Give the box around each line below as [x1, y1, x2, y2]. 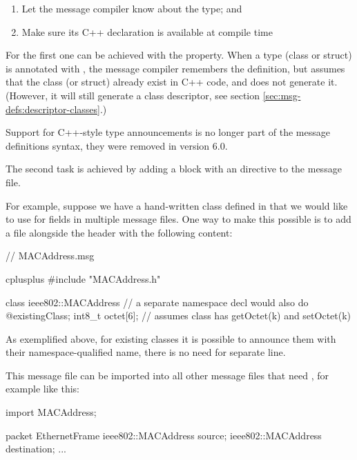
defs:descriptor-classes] [6, 101, 100, 116]
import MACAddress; [6, 405, 97, 419]
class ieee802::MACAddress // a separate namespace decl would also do [6, 294, 309, 309]
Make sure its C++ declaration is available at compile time [21, 24, 273, 39]
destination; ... [6, 441, 66, 456]
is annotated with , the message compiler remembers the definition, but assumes [6, 61, 345, 75]
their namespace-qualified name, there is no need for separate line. [6, 345, 286, 359]
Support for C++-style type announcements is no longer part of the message [6, 125, 330, 139]
